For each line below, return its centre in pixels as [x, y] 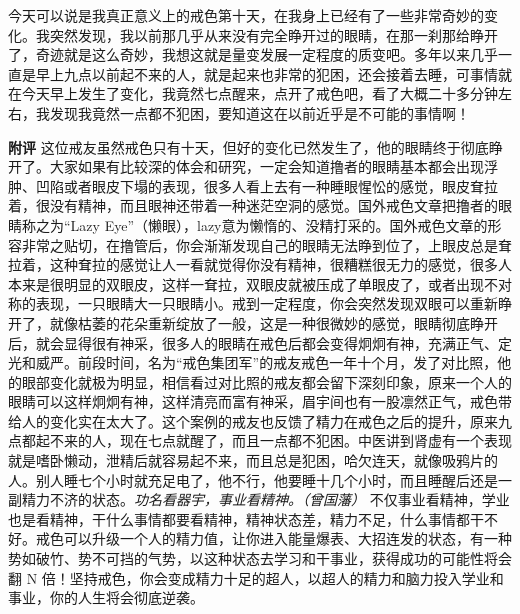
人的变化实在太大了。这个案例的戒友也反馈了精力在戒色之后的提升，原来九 [266, 420]
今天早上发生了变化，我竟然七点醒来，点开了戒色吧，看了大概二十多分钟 [259, 93]
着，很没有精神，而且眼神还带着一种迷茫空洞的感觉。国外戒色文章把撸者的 [253, 205]
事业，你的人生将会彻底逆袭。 [106, 597]
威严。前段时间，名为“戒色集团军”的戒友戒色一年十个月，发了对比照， [266, 362]
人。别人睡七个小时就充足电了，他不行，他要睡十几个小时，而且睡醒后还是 [253, 479]
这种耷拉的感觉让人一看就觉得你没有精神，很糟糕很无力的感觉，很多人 [280, 264]
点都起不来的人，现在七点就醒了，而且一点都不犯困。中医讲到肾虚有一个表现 [260, 440]
